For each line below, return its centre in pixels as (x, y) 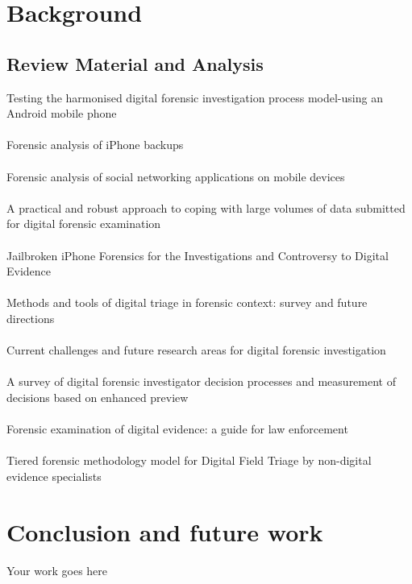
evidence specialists (54, 476)
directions (31, 318)
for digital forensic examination (84, 224)
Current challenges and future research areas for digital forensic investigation (196, 350)
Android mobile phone (62, 113)
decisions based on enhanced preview (98, 397)
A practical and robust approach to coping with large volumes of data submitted (206, 207)
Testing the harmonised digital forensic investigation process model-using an (195, 97)
